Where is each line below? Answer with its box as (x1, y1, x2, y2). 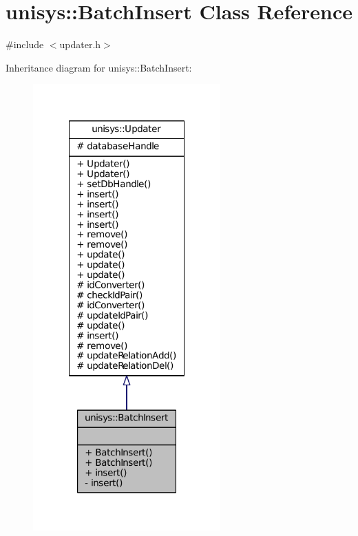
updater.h (59, 37, 101, 52)
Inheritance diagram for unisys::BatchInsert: (6, 60, 192, 74)
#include (6, 37, 44, 52)
